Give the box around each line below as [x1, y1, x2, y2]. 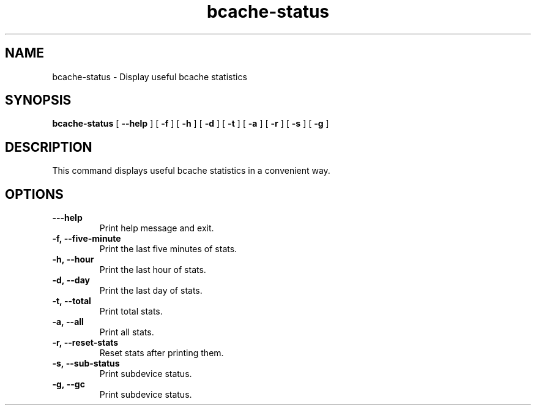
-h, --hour [52, 254, 94, 265]
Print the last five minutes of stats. [99, 244, 237, 255]
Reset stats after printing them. [99, 348, 224, 359]
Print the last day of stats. [99, 285, 203, 296]
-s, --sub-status [52, 358, 120, 369]
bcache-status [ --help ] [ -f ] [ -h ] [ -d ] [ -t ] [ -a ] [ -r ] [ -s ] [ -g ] [52, 118, 329, 129]
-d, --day [52, 275, 90, 286]
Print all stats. [99, 327, 154, 338]
